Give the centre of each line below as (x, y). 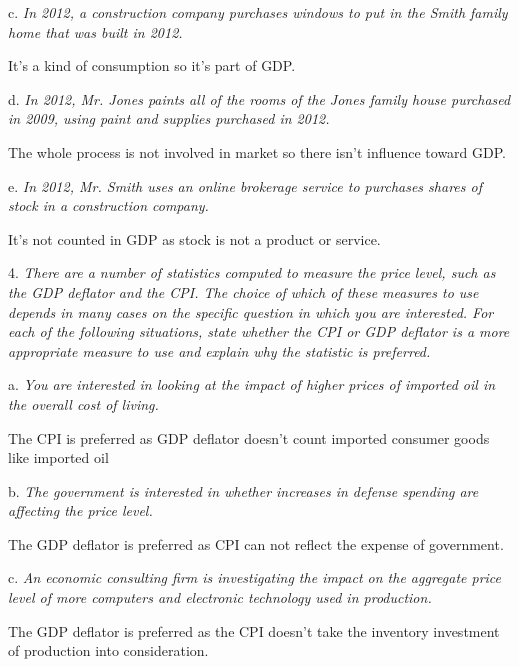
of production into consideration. (108, 650)
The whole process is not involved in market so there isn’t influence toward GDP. (257, 151)
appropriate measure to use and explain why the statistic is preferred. (219, 350)
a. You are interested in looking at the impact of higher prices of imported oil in (252, 384)
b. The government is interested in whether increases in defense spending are (243, 490)
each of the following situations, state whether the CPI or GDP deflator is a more (259, 331)
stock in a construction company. (108, 205)
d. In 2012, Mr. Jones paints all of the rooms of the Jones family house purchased (259, 98)
